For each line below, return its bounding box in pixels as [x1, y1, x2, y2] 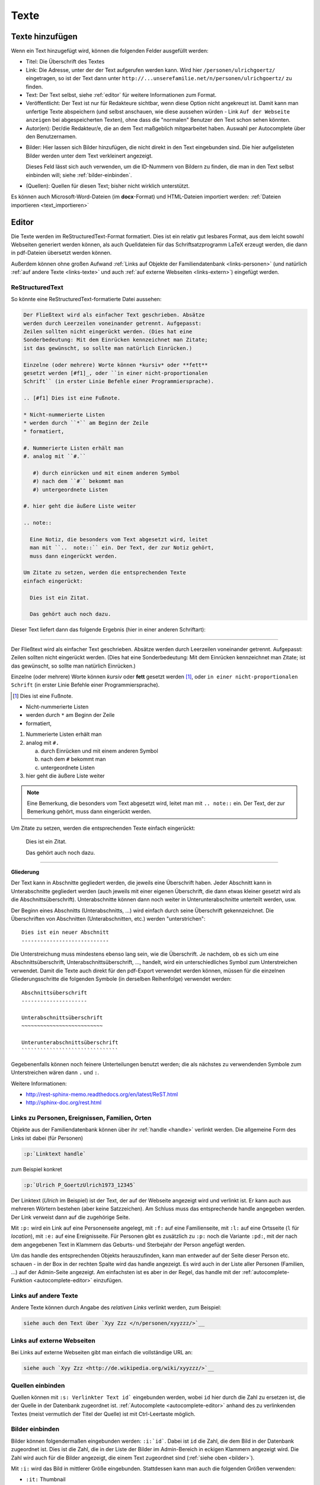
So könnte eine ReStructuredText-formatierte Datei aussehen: [11, 296, 162, 303]
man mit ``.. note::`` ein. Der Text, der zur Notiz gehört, [30, 544, 215, 551]
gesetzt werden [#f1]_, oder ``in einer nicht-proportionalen [23, 370, 208, 377]
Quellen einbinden [11, 1381, 65, 1389]
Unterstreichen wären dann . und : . [11, 1069, 100, 1076]
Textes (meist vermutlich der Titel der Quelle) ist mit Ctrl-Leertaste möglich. [11, 1410, 196, 1417]
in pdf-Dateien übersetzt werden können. [11, 249, 112, 257]
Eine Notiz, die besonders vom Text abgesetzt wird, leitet [30, 536, 208, 543]
